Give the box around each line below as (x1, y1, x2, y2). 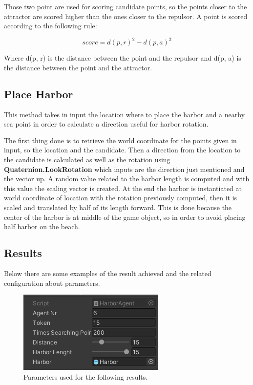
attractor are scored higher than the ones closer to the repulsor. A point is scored (4, 11, 248, 21)
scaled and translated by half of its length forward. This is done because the (4, 202, 232, 213)
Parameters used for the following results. (23, 371, 148, 382)
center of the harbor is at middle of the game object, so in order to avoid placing (4, 212, 246, 222)
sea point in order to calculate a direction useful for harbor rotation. (4, 119, 209, 129)
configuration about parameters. (4, 278, 100, 288)
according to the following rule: (4, 21, 97, 31)
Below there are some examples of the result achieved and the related (4, 268, 211, 278)
